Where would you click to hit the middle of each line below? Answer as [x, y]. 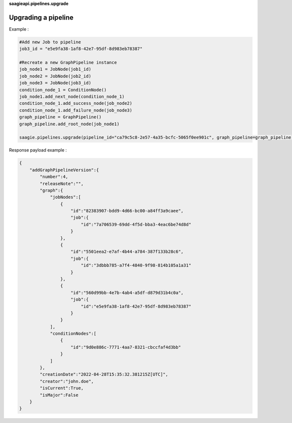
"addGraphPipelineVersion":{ [64, 170]
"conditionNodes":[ [73, 334]
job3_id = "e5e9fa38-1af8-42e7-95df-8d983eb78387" [81, 49]
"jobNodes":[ [65, 197]
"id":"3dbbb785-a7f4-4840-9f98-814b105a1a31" [136, 265]
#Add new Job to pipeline [50, 42]
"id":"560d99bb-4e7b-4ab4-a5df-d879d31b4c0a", [127, 293]
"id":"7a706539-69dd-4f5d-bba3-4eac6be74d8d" [136, 224]
